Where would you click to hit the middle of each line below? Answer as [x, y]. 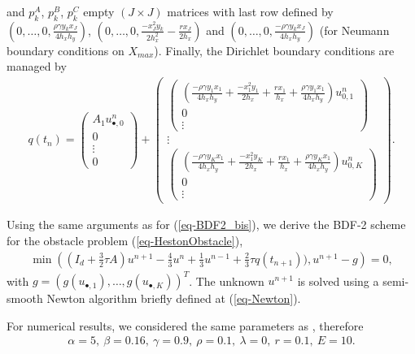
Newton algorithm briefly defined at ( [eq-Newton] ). [174, 298]
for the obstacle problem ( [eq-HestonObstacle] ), [125, 241]
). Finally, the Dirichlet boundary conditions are [274, 50]
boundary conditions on [66, 50]
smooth [25, 298]
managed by [37, 66]
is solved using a [338, 281]
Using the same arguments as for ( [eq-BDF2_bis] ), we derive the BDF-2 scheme [206, 224]
